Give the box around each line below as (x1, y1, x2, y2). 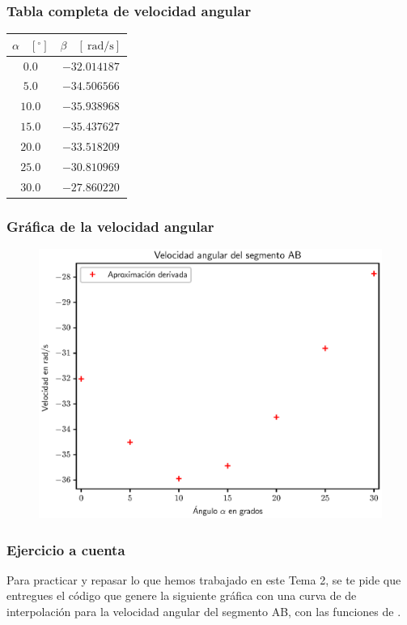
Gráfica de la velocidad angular (6, 216, 214, 236)
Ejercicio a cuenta (6, 539, 125, 559)
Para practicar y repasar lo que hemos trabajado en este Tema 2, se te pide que (6, 571, 401, 588)
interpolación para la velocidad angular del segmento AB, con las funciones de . (6, 603, 401, 620)
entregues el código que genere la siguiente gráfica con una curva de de (6, 587, 357, 604)
